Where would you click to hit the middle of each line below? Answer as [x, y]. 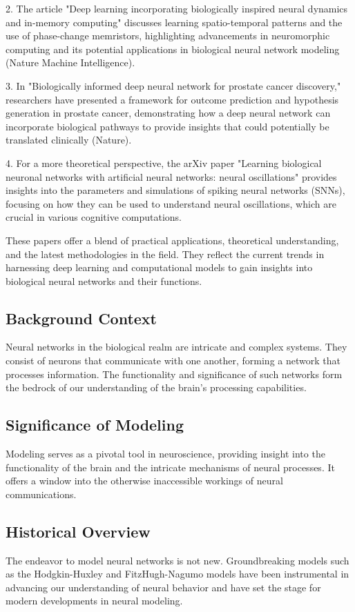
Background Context [81, 318]
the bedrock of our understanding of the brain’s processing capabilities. [156, 387]
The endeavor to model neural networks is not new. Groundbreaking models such [177, 560]
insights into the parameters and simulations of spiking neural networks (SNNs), [175, 190]
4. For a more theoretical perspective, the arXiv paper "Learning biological [164, 162]
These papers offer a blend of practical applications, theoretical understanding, [172, 240]
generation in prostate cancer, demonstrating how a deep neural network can [168, 113]
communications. [41, 494]
